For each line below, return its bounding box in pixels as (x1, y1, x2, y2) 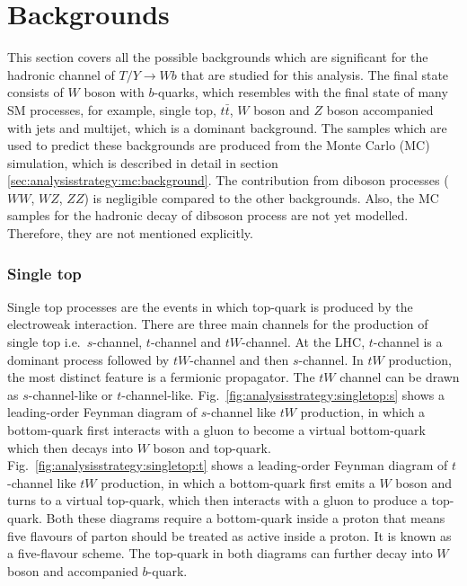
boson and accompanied (7, 561, 138, 580)
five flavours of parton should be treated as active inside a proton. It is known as (7, 526, 452, 545)
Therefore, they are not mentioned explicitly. (7, 224, 253, 243)
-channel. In (298, 350, 364, 368)
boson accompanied (326, 100, 434, 119)
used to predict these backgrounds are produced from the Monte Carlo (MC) (7, 136, 430, 155)
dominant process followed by (7, 350, 170, 368)
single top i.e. (7, 333, 81, 351)
